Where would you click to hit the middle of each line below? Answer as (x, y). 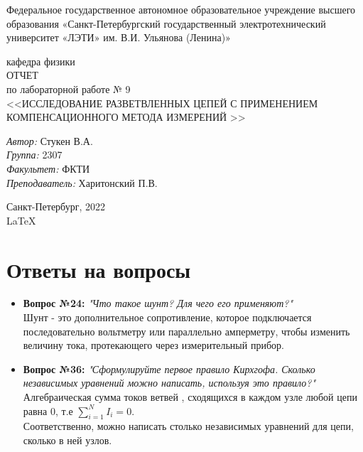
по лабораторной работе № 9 (69, 88)
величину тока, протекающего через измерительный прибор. (153, 345)
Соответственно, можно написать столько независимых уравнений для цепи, (188, 426)
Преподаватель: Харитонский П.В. (82, 182)
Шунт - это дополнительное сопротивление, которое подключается (167, 317)
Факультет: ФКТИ (48, 168)
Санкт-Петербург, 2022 (56, 206)
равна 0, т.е (48, 410)
